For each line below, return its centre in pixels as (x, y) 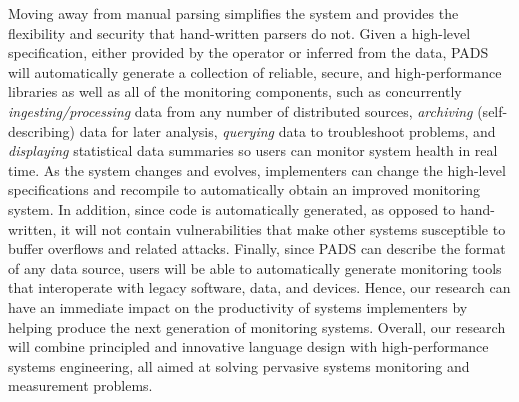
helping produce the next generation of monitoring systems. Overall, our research (257, 326)
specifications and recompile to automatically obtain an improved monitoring (244, 189)
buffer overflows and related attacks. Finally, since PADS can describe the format (257, 248)
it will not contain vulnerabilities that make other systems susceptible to (283, 228)
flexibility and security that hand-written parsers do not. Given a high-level (239, 32)
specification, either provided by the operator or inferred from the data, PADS (248, 52)
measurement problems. (80, 385)
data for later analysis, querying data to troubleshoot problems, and (287, 130)
